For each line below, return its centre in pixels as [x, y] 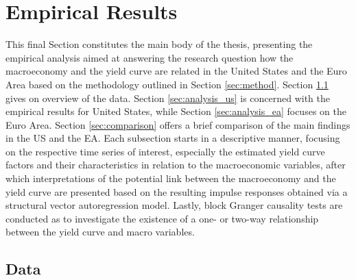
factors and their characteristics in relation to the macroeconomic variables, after [176, 165]
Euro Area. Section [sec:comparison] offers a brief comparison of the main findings [178, 124]
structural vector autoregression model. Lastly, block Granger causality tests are [174, 205]
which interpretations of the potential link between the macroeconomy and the [171, 178]
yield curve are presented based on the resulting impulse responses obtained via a [177, 191]
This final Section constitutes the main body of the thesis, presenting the [159, 44]
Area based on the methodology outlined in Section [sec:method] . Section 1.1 [167, 84]
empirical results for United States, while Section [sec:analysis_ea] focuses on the [176, 111]
